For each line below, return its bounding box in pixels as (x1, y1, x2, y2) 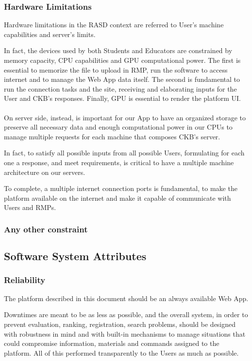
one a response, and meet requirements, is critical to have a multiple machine (4, 157, 234, 167)
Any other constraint (4, 223, 88, 235)
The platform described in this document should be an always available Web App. (4, 293, 249, 303)
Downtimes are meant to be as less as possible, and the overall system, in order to (4, 309, 248, 320)
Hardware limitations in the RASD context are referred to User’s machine (4, 19, 224, 30)
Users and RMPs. (4, 202, 56, 212)
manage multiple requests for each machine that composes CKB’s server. (4, 131, 220, 141)
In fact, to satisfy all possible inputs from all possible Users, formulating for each (4, 148, 245, 158)
